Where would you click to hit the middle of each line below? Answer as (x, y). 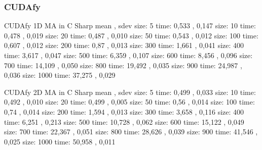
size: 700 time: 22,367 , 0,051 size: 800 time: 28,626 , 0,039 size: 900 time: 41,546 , (131, 132)
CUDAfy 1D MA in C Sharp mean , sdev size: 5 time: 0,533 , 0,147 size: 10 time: (130, 26)
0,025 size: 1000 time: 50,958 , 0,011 (60, 141)
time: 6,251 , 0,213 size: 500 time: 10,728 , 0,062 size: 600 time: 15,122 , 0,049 (124, 121)
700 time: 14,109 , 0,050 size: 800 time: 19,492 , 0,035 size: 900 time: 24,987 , (123, 65)
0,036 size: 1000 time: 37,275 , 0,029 (60, 75)
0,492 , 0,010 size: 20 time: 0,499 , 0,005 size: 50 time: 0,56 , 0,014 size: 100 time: (129, 102)
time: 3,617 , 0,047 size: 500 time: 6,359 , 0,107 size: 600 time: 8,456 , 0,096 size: (128, 55)
